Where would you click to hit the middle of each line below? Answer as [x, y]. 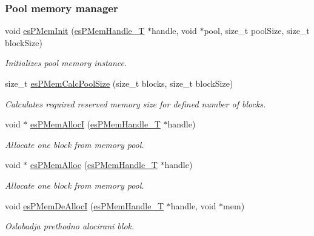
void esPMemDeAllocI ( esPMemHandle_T [85, 205]
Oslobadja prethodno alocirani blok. [70, 226]
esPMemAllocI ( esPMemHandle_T [95, 124]
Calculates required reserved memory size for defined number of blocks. [135, 103]
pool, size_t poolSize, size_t [257, 31]
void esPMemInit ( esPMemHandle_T [75, 31]
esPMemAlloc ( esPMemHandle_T [94, 165]
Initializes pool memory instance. [66, 63]
